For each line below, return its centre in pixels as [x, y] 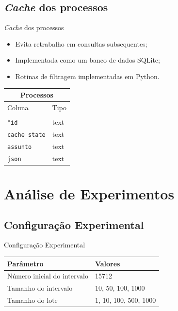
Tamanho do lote [32, 300]
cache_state [26, 135]
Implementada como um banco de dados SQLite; [88, 60]
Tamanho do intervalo [40, 288]
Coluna [18, 107]
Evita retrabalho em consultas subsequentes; [81, 43]
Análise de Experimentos [89, 194]
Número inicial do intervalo [48, 276]
